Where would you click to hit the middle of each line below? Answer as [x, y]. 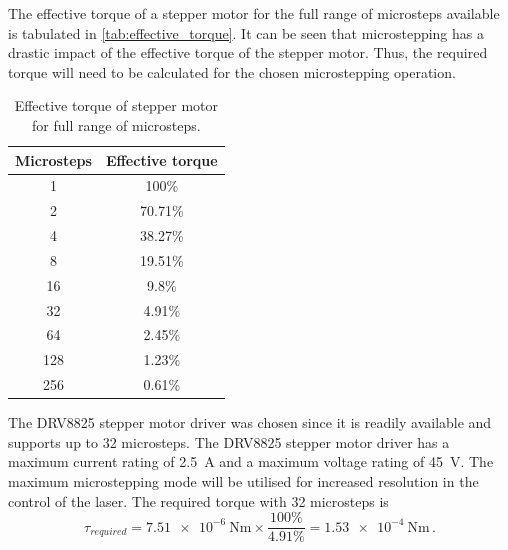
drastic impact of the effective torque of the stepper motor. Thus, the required [248, 52]
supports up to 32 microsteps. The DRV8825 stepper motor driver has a [229, 441]
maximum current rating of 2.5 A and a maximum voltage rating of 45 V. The [251, 461]
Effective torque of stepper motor [116, 105]
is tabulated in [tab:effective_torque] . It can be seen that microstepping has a [246, 32]
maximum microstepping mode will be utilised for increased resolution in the [243, 481]
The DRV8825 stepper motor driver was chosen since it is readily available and [250, 422]
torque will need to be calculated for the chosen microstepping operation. [232, 71]
